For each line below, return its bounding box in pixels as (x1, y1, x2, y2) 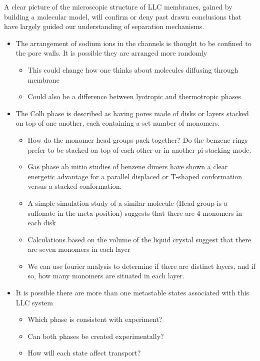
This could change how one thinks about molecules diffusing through (27, 64, 238, 75)
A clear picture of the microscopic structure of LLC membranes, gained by (4, 2, 232, 12)
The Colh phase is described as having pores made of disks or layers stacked (15, 108, 249, 118)
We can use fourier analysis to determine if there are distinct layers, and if (27, 260, 255, 271)
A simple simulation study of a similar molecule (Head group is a (27, 197, 227, 208)
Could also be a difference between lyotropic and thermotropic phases (27, 91, 241, 102)
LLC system (15, 297, 53, 307)
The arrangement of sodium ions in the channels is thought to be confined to (15, 38, 251, 48)
